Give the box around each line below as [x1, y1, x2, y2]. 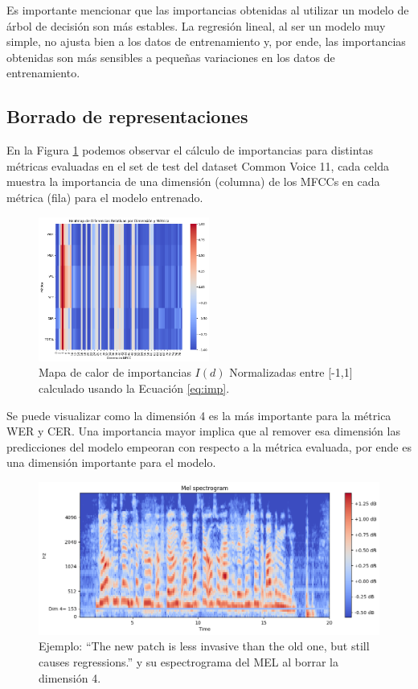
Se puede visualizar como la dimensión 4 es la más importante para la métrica [6, 406, 391, 423]
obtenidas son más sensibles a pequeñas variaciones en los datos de [6, 48, 335, 65]
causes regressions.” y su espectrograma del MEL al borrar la [39, 653, 338, 670]
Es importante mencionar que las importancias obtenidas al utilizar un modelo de [6, 2, 409, 18]
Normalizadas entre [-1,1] [229, 364, 353, 381]
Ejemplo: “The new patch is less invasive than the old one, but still [39, 637, 370, 654]
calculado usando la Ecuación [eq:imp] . [39, 379, 230, 396]
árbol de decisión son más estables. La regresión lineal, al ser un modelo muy [6, 17, 386, 34]
